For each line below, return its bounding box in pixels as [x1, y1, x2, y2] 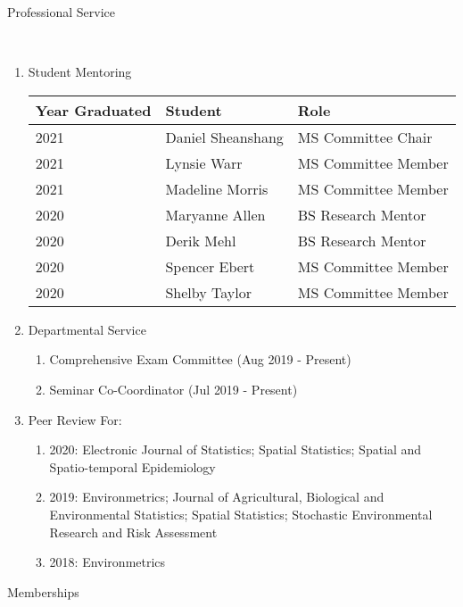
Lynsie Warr [165, 152, 243, 173]
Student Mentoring [28, 62, 132, 81]
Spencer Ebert [165, 255, 255, 277]
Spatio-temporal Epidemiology [49, 457, 216, 476]
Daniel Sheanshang [165, 126, 284, 147]
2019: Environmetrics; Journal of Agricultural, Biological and [49, 487, 384, 506]
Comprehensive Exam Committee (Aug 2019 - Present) [49, 350, 351, 369]
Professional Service [7, 3, 115, 21]
